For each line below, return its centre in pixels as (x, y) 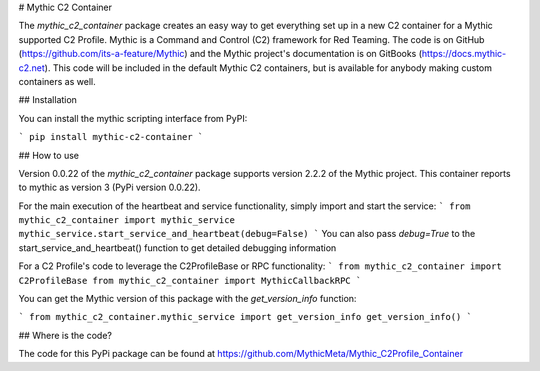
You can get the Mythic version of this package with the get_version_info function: (187, 299)
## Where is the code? (65, 335)
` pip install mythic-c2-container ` (111, 137)
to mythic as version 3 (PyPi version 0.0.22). (109, 187)
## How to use (49, 155)
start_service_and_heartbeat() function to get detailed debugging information (177, 247)
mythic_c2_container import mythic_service (126, 220)
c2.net (31, 67)
